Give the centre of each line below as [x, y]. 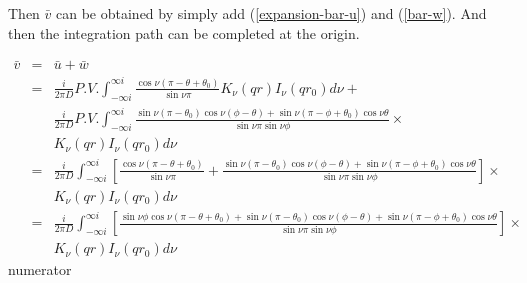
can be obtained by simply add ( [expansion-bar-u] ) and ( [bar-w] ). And [271, 13]
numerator [40, 269]
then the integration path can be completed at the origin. [184, 32]
